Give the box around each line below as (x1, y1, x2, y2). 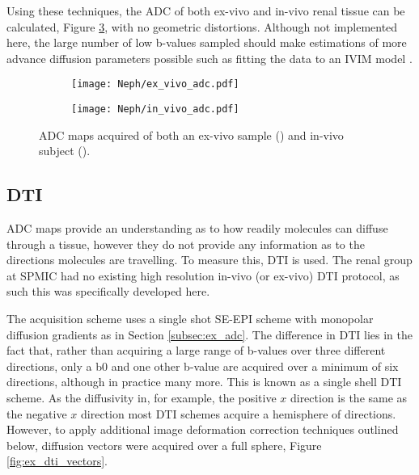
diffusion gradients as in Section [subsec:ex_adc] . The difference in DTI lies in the (6, 326, 413, 343)
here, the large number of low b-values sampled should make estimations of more (6, 34, 407, 51)
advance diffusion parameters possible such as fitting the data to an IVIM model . (6, 49, 413, 66)
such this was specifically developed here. (6, 283, 210, 300)
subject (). (39, 142, 91, 159)
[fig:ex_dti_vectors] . (6, 452, 108, 469)
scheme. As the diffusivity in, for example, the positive (6, 389, 277, 406)
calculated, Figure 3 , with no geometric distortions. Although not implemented (6, 18, 398, 35)
